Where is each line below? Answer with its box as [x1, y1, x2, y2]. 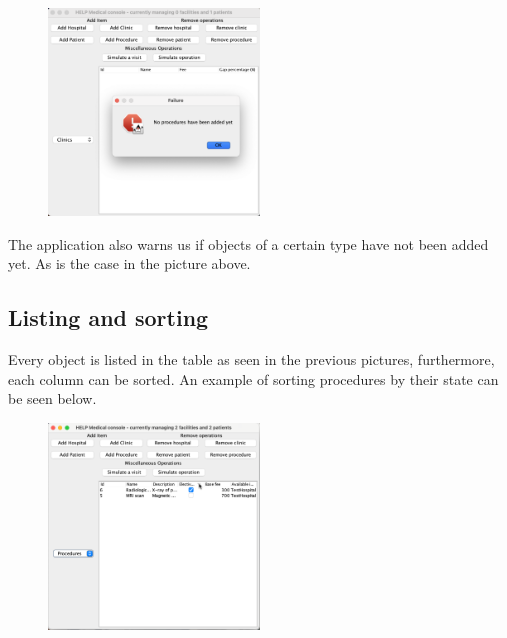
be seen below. [8, 388, 97, 409]
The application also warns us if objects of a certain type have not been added [8, 233, 489, 254]
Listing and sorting [8, 302, 209, 333]
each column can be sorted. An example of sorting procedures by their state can [8, 368, 499, 389]
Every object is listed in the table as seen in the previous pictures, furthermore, [8, 349, 495, 370]
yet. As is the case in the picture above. [8, 253, 251, 274]
